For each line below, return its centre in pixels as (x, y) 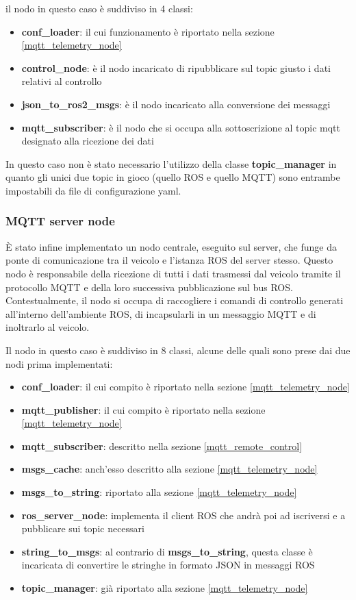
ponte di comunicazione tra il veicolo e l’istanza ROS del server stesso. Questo (169, 260)
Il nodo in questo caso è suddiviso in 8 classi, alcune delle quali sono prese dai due (178, 350)
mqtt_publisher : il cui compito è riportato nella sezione (143, 409)
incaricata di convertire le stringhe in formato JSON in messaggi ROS (168, 565)
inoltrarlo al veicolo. (48, 327)
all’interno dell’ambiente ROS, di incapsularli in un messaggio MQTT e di (161, 313)
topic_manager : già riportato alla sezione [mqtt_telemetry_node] (165, 588)
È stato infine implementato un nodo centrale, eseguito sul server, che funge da (171, 246)
